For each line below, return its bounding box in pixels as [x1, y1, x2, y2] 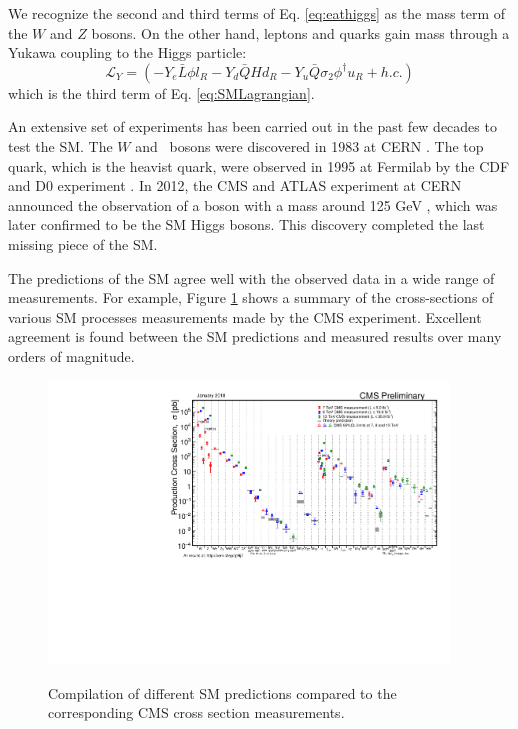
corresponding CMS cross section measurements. [48, 702, 345, 723]
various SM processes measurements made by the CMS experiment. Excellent [8, 306, 482, 327]
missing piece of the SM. [8, 233, 158, 254]
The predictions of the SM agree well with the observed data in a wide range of [8, 267, 495, 288]
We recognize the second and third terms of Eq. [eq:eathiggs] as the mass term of [8, 3, 505, 23]
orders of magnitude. [8, 345, 135, 366]
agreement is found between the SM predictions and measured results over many [8, 326, 502, 347]
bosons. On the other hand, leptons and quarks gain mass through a [91, 22, 510, 43]
